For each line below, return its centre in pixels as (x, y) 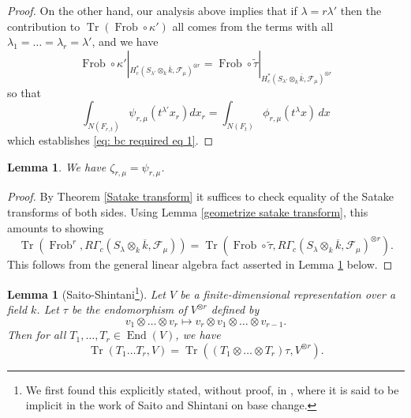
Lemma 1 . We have (57, 166)
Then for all (37, 335)
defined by (235, 309)
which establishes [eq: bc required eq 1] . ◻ (110, 140)
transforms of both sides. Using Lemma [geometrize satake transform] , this (188, 212)
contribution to (44, 26)
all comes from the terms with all (253, 26)
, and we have (125, 41)
